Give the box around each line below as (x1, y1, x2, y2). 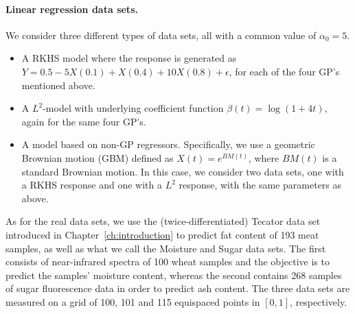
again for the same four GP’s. (21, 114, 146, 128)
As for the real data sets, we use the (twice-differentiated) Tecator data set (5, 214, 321, 228)
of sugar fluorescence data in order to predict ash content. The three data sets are (5, 281, 350, 295)
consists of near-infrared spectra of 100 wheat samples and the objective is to (5, 254, 330, 269)
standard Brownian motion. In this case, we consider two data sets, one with (21, 164, 344, 178)
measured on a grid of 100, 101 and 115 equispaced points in (5, 294, 260, 309)
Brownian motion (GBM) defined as (21, 150, 174, 165)
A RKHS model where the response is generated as (21, 51, 237, 65)
